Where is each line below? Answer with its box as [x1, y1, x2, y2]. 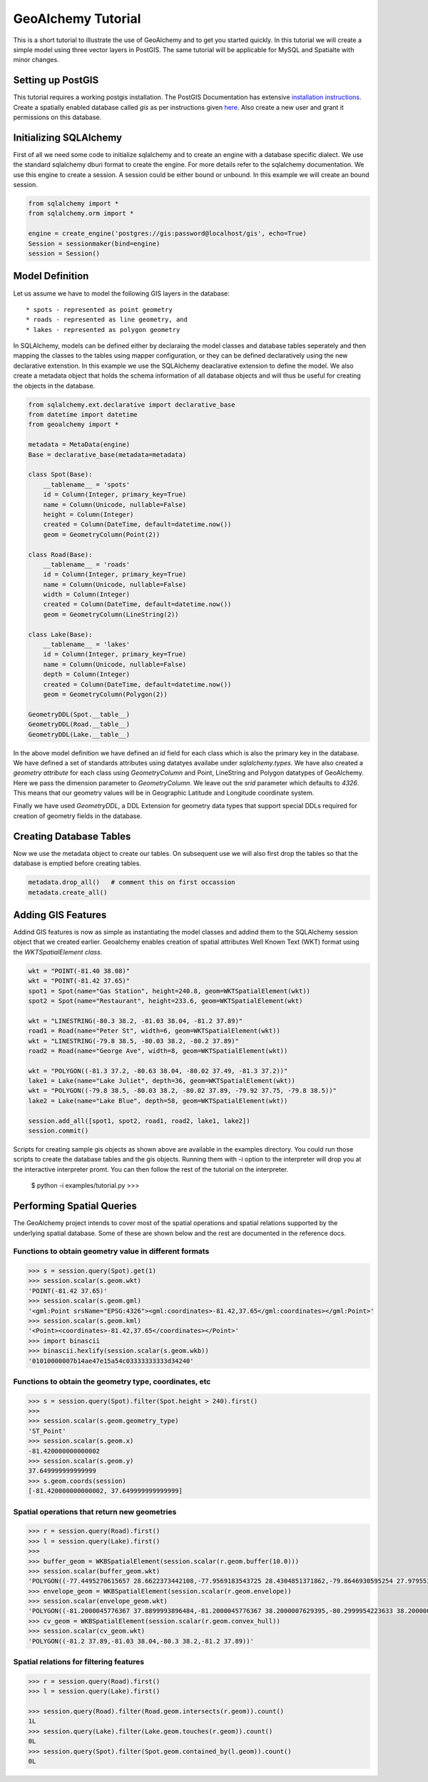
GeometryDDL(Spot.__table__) [28, 710, 131, 718]
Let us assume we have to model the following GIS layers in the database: [13, 289, 230, 298]
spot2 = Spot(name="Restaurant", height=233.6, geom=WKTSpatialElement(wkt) [28, 997, 303, 1005]
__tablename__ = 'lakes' [43, 640, 131, 649]
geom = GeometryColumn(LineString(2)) [43, 610, 179, 618]
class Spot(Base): [28, 470, 93, 478]
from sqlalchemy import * [28, 200, 119, 208]
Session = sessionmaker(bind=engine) [28, 239, 160, 248]
